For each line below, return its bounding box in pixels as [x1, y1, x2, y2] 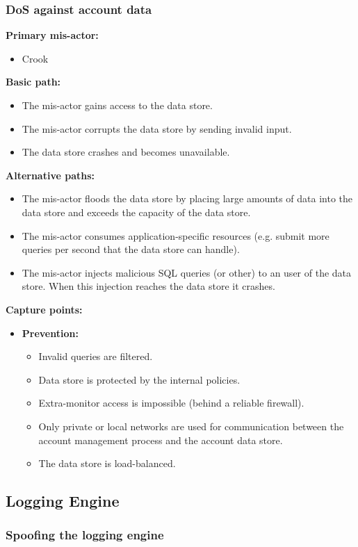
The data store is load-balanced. [38, 456, 176, 471]
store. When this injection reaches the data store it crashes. [22, 279, 275, 293]
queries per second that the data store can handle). [22, 242, 240, 256]
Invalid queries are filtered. [38, 349, 153, 364]
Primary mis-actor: [6, 28, 99, 42]
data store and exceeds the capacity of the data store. [22, 204, 251, 219]
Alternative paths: [6, 168, 95, 182]
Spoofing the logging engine [6, 526, 164, 544]
